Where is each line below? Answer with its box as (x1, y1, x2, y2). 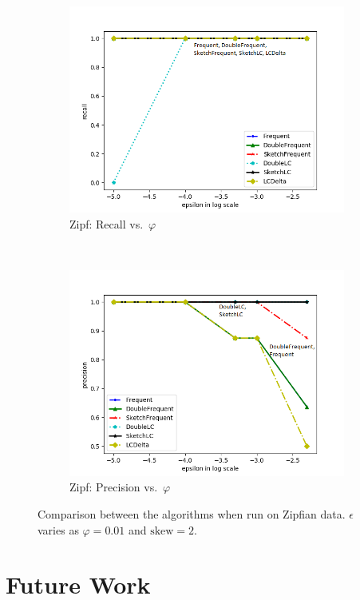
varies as (38, 521, 79, 538)
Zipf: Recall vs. (69, 215, 144, 232)
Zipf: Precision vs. (69, 479, 158, 495)
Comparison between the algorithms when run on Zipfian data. (38, 505, 346, 522)
